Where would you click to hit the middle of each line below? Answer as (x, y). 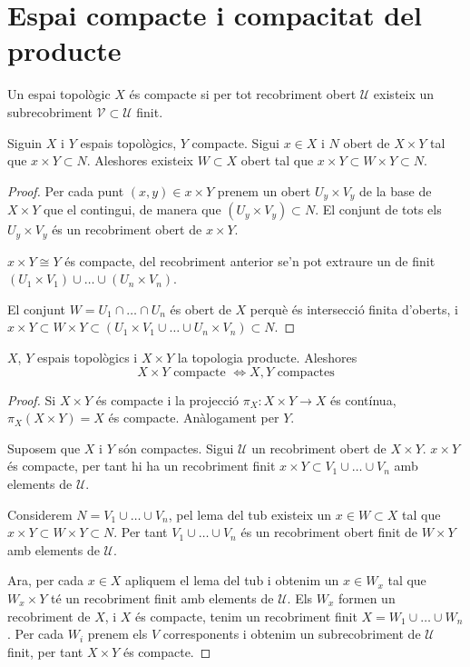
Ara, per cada (46, 580)
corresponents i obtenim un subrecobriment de (292, 634)
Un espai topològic (59, 94)
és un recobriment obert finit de (329, 532)
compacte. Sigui (235, 142)
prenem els (117, 634)
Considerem (40, 514)
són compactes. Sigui (176, 448)
